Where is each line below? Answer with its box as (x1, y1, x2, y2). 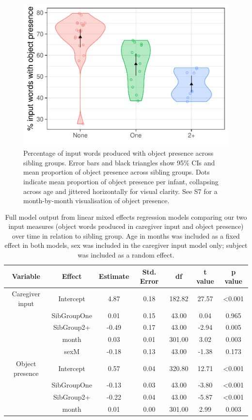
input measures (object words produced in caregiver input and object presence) (8, 221, 244, 231)
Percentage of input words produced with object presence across (23, 148, 214, 158)
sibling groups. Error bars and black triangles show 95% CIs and (23, 157, 215, 167)
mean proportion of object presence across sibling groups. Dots (23, 167, 210, 177)
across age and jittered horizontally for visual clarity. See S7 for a (23, 186, 218, 196)
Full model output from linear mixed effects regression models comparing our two (5, 211, 247, 222)
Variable (12, 271, 40, 281)
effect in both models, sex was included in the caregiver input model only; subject (4, 240, 248, 250)
